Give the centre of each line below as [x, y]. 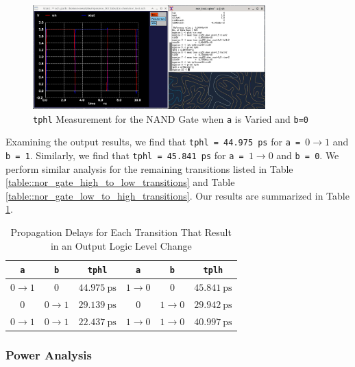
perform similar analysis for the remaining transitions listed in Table [149, 168]
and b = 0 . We [308, 155]
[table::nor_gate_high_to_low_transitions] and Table [120, 182]
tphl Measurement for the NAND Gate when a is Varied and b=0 [171, 118]
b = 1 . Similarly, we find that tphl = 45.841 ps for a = [125, 155]
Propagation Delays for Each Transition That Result [121, 232]
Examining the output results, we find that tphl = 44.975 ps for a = [153, 142]
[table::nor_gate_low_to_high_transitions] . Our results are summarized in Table [177, 195]
